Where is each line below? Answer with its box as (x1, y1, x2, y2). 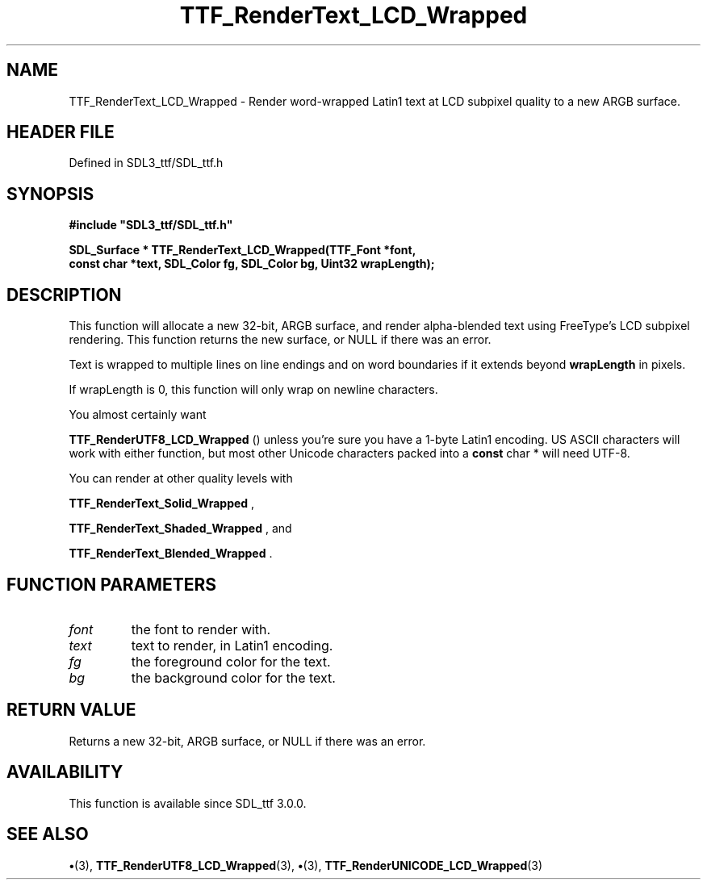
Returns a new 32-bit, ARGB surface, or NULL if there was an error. (69, 733, 426, 748)
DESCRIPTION (6, 284, 122, 305)
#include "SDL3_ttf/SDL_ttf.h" (69, 218, 233, 232)
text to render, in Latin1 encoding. (131, 637, 333, 654)
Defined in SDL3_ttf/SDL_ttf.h (69, 156, 224, 170)
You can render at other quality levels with (69, 471, 293, 486)
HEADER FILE (6, 122, 115, 143)
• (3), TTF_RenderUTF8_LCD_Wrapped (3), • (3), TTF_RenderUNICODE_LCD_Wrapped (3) (69, 858, 543, 872)
